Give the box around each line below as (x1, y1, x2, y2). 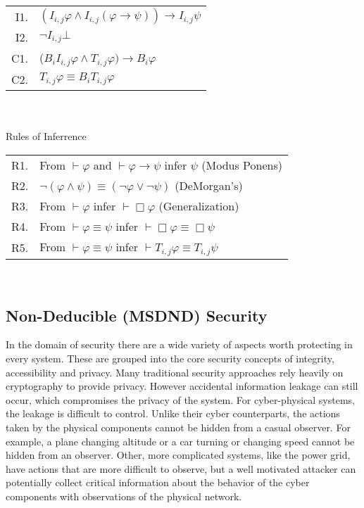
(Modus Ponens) (201, 156, 282, 173)
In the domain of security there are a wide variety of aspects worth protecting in (6, 337, 353, 352)
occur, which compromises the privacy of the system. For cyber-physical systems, (6, 392, 356, 407)
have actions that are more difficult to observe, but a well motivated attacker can (6, 461, 356, 476)
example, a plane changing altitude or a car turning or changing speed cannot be (6, 433, 355, 448)
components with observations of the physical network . (6, 488, 242, 503)
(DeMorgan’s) (175, 177, 243, 193)
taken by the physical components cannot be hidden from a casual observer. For (6, 420, 351, 435)
